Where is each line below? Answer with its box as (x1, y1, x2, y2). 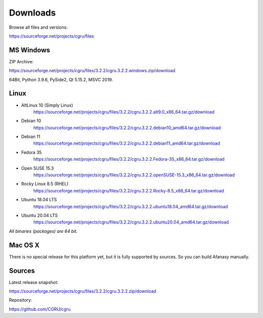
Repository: (9, 297, 32, 303)
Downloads (9, 7, 56, 18)
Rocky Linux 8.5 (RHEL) (21, 181, 69, 187)
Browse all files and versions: (9, 24, 68, 30)
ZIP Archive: (9, 58, 34, 64)
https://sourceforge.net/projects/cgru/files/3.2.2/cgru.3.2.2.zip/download (9, 288, 156, 294)
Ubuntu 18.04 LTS (21, 197, 57, 203)
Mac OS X (9, 241, 40, 249)
